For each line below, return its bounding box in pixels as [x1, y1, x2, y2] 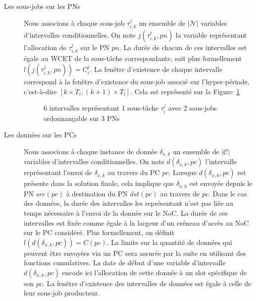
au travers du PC [107, 167, 160, 178]
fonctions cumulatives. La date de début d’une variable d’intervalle [24, 257, 226, 268]
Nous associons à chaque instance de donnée [24, 146, 158, 156]
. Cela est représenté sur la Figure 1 [130, 86, 240, 96]
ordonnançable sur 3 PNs [43, 113, 120, 123]
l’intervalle [205, 156, 237, 167]
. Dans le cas [208, 188, 247, 198]
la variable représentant [175, 30, 247, 40]
